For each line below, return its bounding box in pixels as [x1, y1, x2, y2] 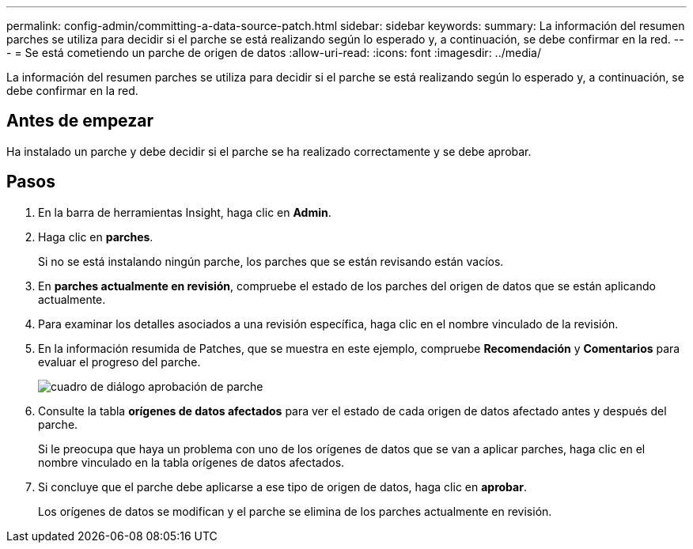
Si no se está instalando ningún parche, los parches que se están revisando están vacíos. [38, 254, 504, 268]
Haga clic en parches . [38, 229, 153, 244]
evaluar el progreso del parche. [38, 354, 201, 369]
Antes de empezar [6, 111, 153, 131]
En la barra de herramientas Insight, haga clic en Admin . [38, 205, 331, 219]
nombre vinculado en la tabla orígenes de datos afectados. [38, 455, 345, 469]
